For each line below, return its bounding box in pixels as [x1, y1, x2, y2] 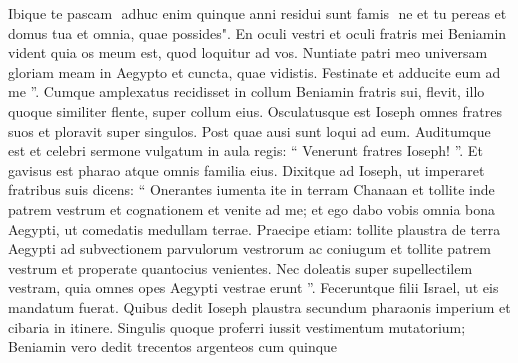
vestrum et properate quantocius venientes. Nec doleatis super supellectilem [8, 257, 473, 278]
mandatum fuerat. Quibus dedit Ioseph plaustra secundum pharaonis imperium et [8, 296, 511, 317]
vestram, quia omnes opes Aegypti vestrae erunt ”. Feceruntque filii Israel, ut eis [8, 277, 499, 298]
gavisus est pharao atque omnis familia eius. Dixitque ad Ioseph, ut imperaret [8, 159, 485, 180]
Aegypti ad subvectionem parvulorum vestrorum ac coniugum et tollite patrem [8, 238, 491, 259]
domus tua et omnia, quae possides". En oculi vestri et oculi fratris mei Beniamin [8, 22, 507, 43]
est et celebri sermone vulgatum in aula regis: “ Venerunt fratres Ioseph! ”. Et [8, 140, 483, 161]
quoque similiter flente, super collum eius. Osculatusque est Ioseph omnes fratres [8, 100, 502, 121]
